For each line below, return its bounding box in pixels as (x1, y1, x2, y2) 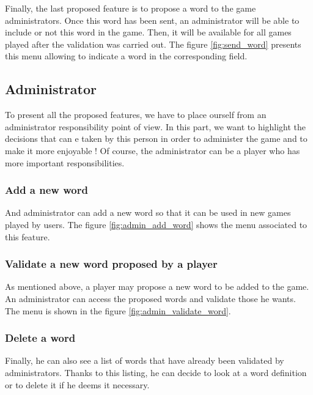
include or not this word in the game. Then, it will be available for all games (5, 26, 292, 39)
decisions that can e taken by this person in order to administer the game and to (5, 132, 307, 145)
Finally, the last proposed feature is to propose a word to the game (5, 2, 256, 14)
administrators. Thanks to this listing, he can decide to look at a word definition (5, 366, 307, 378)
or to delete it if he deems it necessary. (5, 378, 150, 391)
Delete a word (5, 330, 76, 345)
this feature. (5, 230, 50, 243)
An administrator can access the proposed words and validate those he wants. (5, 292, 296, 305)
